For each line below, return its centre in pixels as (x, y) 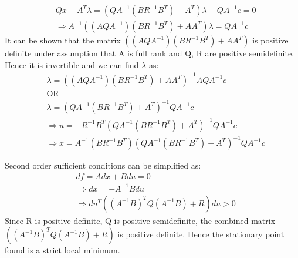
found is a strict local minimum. (62, 250)
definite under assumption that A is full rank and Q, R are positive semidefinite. (150, 53)
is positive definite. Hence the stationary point (201, 234)
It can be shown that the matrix (63, 40)
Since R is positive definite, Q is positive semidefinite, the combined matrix (140, 220)
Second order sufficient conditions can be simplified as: (103, 165)
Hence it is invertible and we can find (72, 64)
